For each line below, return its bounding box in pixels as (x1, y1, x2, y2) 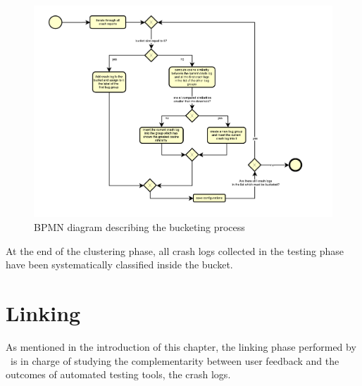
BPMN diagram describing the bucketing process (34, 220, 245, 235)
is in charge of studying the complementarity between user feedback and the (10, 353, 339, 368)
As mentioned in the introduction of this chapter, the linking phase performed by (6, 339, 356, 354)
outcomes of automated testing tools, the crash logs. (6, 367, 231, 382)
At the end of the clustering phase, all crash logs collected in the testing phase (6, 243, 344, 258)
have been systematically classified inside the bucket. (6, 257, 233, 272)
